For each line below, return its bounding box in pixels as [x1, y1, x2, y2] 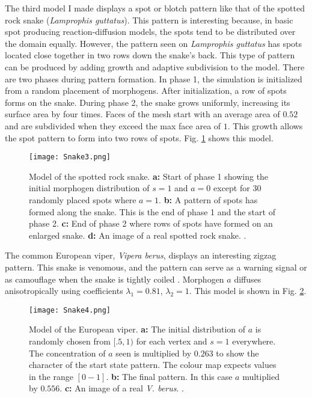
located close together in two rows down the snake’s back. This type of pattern [5, 49, 295, 61]
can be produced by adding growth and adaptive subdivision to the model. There [5, 60, 305, 73]
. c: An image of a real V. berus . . [60, 382, 184, 394]
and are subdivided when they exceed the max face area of [5, 119, 221, 132]
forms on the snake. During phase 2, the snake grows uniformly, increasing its [5, 96, 290, 108]
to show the [216, 346, 259, 359]
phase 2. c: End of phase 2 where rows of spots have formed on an [29, 217, 273, 230]
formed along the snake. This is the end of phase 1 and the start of [29, 205, 275, 218]
